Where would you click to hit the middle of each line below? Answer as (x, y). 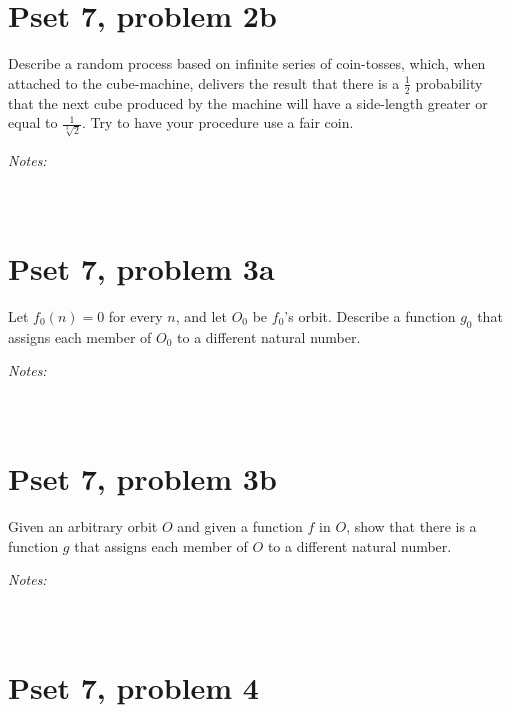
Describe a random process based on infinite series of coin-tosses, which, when (247, 63)
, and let (201, 315)
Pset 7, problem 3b (142, 478)
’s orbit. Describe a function (370, 315)
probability (449, 82)
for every (135, 315)
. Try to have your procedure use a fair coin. (218, 122)
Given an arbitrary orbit (83, 526)
